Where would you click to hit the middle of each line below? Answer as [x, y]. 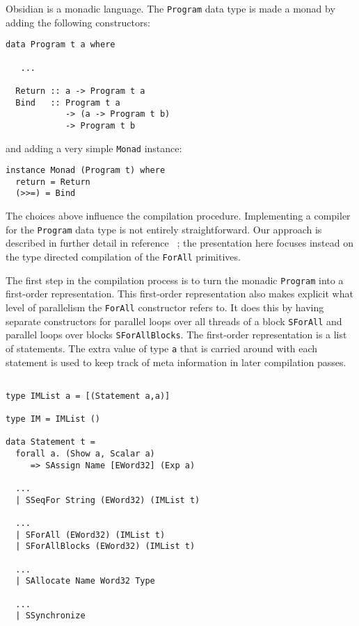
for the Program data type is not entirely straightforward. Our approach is [164, 229]
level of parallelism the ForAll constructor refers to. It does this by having [165, 307]
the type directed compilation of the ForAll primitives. [123, 256]
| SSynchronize [50, 616]
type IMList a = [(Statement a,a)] [88, 396]
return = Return [53, 182]
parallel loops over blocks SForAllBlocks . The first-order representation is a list [176, 335]
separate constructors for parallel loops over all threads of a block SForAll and [174, 321]
